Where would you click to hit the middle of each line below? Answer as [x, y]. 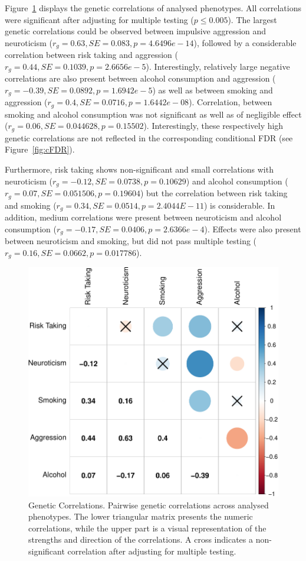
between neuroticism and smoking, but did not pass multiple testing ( [131, 241]
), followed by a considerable [245, 42]
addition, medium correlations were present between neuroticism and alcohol [143, 217]
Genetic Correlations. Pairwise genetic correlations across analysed [149, 505]
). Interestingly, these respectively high [213, 126]
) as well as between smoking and [213, 90]
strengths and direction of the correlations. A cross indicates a [141, 539]
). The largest [252, 19]
